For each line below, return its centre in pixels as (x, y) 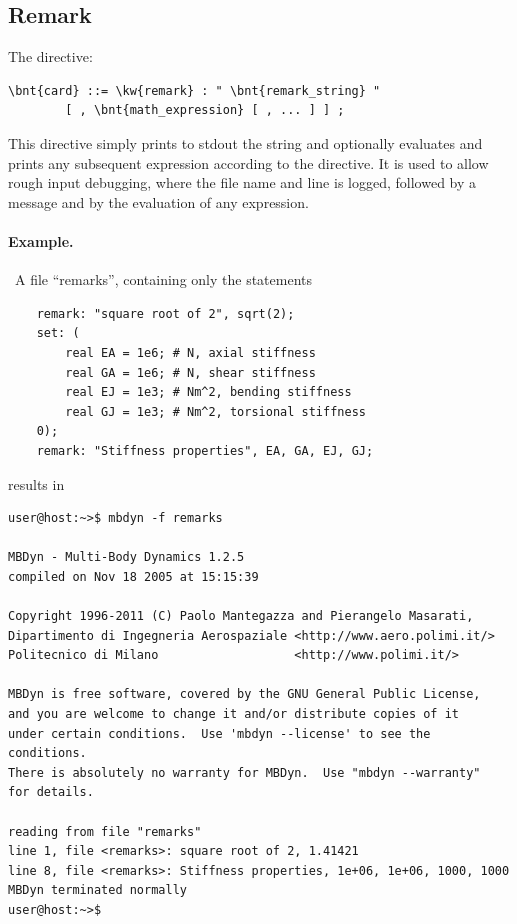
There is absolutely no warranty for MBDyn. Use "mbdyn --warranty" (244, 772)
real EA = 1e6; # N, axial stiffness (190, 352)
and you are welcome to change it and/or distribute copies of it (234, 714)
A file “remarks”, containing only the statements (163, 279)
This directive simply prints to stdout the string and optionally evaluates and (245, 142)
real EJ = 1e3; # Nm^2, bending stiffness (208, 392)
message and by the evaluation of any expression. (158, 201)
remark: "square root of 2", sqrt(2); (165, 313)
